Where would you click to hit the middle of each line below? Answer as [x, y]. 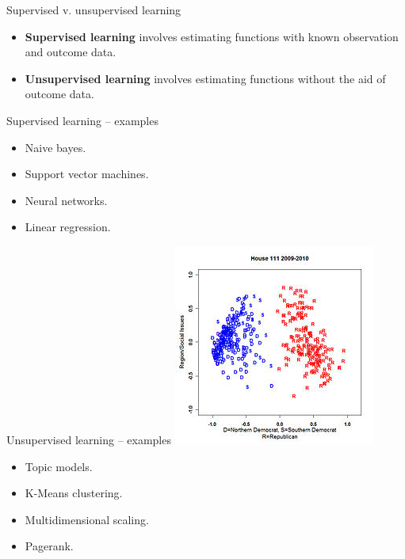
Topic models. [59, 466]
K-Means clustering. [74, 493]
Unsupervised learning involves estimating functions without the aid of [205, 78]
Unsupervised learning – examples [89, 439]
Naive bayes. [55, 147]
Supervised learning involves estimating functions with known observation [212, 36]
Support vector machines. [87, 174]
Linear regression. [68, 227]
